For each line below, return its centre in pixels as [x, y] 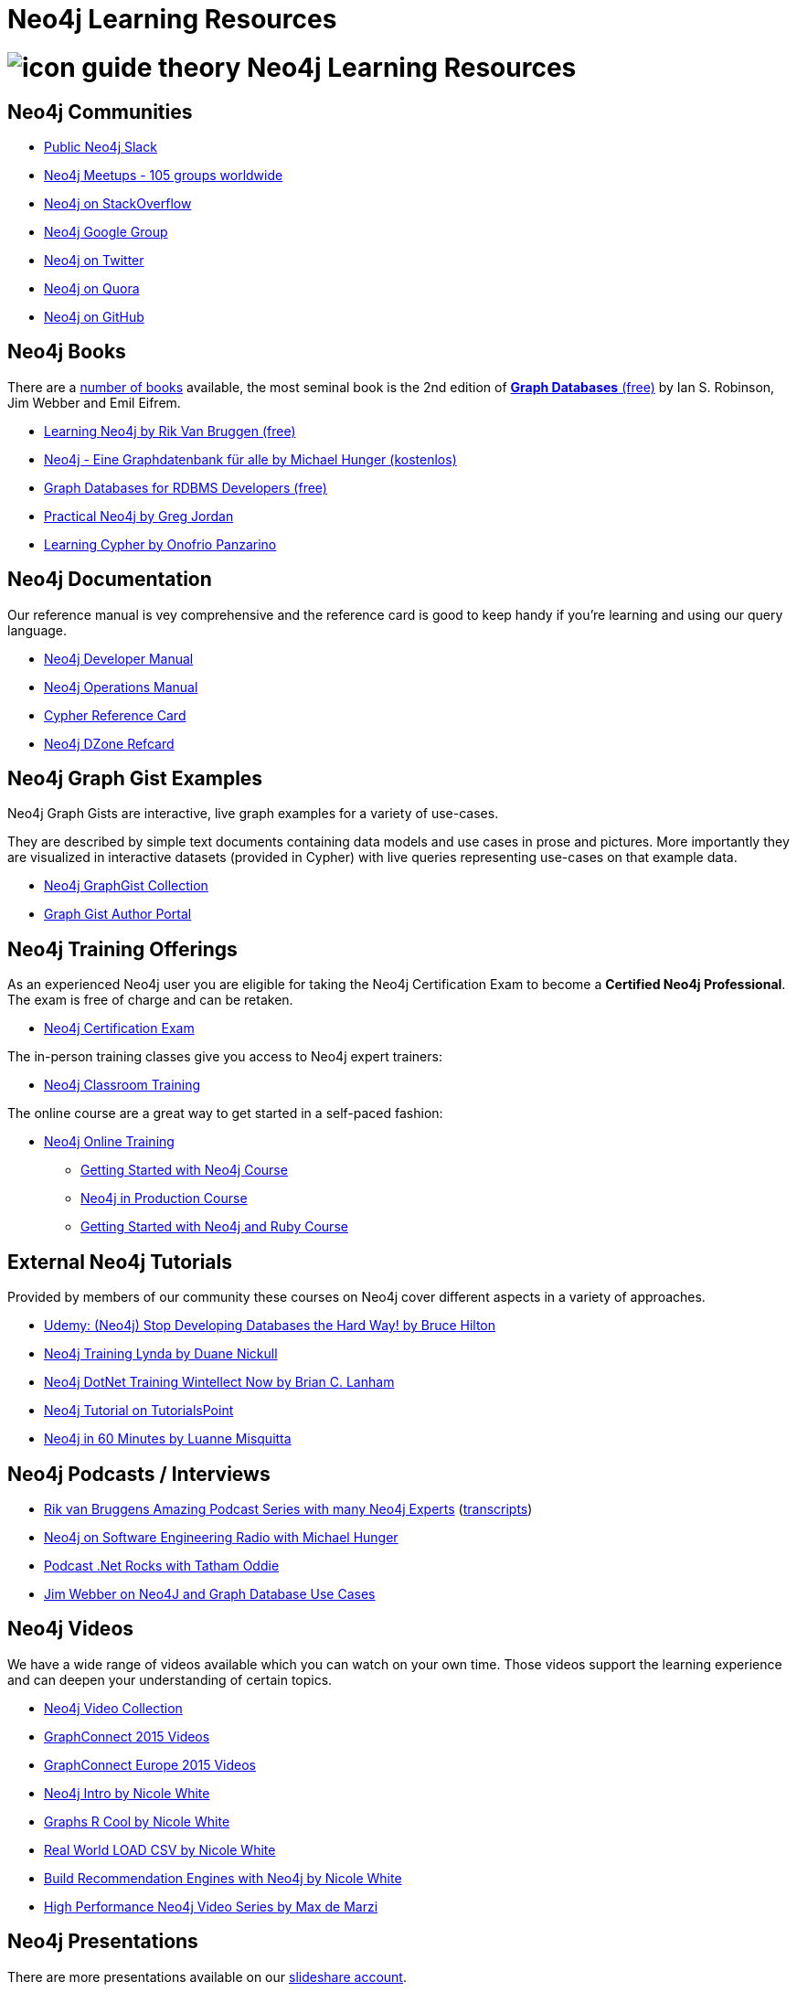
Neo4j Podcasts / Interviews [139, 1474]
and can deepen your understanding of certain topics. [170, 1679]
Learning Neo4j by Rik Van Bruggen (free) [170, 431]
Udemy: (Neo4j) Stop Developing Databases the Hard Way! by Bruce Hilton [270, 1326]
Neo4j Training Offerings [122, 949]
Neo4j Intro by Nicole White [127, 1793]
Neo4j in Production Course [164, 1198]
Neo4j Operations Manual [121, 687]
